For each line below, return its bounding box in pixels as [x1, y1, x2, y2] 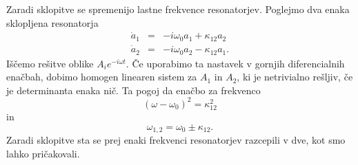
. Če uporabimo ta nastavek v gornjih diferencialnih [126, 56, 345, 70]
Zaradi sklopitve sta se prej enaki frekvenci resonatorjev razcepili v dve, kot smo [6, 133, 346, 147]
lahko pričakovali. [6, 146, 80, 160]
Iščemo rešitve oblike [6, 56, 94, 70]
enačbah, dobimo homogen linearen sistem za [6, 69, 197, 84]
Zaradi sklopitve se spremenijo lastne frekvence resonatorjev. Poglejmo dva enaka [6, 2, 350, 16]
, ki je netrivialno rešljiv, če [237, 69, 353, 84]
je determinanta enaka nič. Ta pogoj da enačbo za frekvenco [6, 82, 261, 97]
